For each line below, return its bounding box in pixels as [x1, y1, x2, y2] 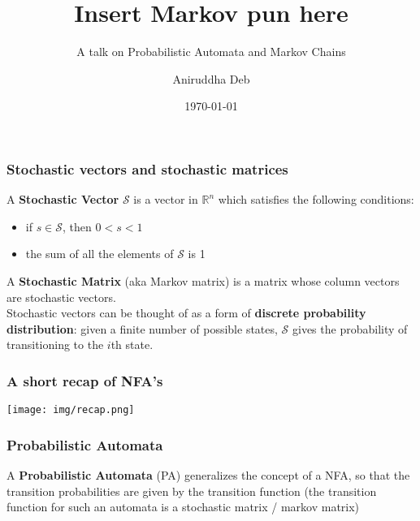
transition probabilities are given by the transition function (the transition [6, 482, 377, 499]
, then [63, 217, 92, 235]
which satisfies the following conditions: [218, 191, 414, 208]
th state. [110, 336, 154, 353]
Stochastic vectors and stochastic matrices [6, 158, 288, 179]
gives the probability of [292, 320, 408, 337]
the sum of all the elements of [25, 245, 174, 262]
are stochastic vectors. [6, 288, 116, 305]
